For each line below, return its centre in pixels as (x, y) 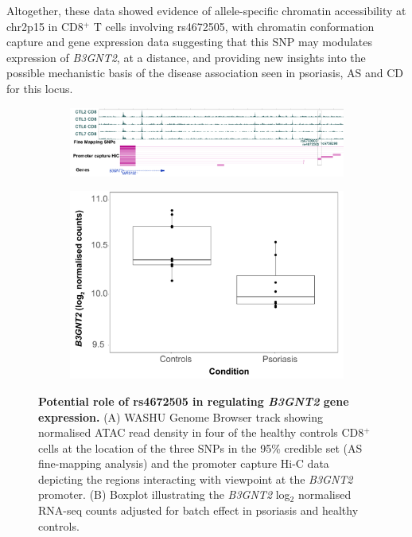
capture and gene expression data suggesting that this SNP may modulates (190, 42)
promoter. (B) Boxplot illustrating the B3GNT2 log (164, 494)
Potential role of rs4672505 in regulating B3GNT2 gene (194, 401)
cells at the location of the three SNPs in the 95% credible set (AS (200, 447)
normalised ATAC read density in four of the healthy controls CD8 (201, 432)
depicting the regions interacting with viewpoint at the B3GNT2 (196, 479)
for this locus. (40, 88)
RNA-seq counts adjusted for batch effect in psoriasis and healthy (198, 510)
